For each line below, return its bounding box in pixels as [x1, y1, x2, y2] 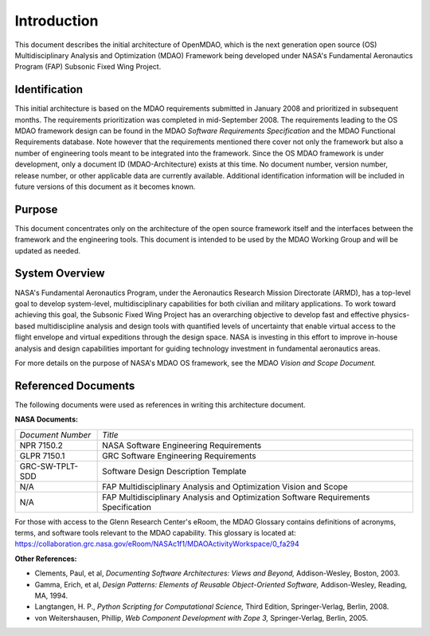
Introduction [14, 12, 99, 29]
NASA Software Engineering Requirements [102, 439, 262, 450]
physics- [381, 310, 410, 320]
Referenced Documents [14, 379, 135, 392]
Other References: [14, 554, 77, 563]
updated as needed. [14, 245, 81, 255]
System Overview [14, 267, 105, 281]
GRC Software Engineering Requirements [102, 450, 256, 461]
